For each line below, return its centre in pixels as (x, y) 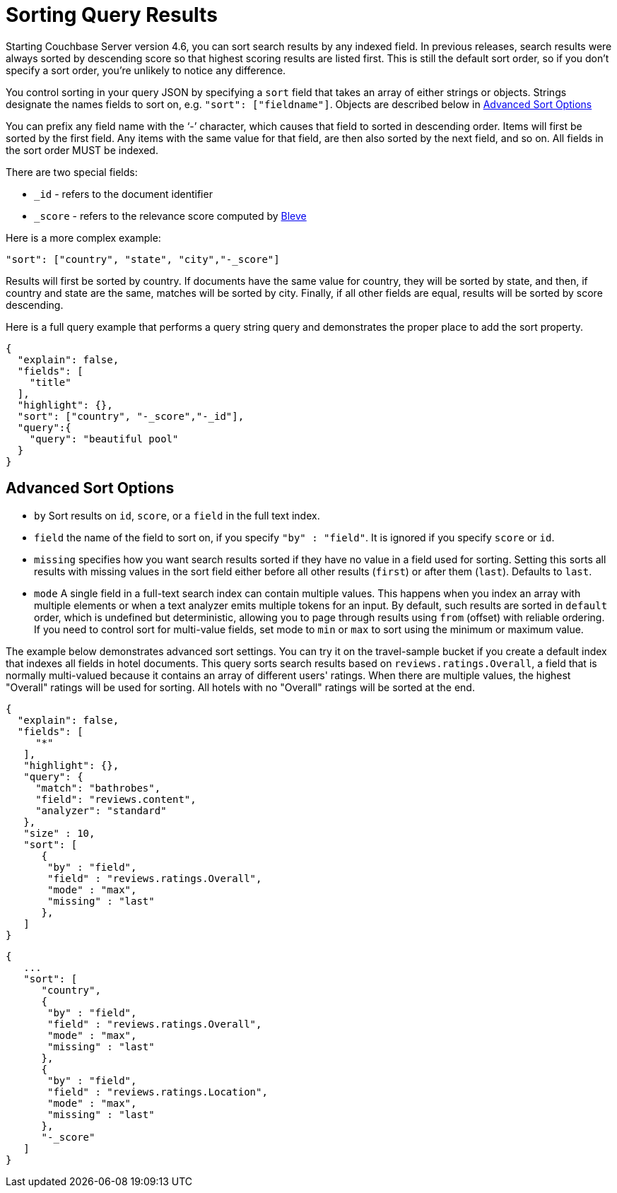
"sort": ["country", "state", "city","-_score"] (143, 259)
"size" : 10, (59, 833)
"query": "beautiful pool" (104, 439)
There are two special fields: (72, 172)
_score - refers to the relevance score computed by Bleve (170, 216)
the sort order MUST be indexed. (82, 150)
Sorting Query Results (112, 15)
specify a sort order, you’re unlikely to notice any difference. (146, 70)
